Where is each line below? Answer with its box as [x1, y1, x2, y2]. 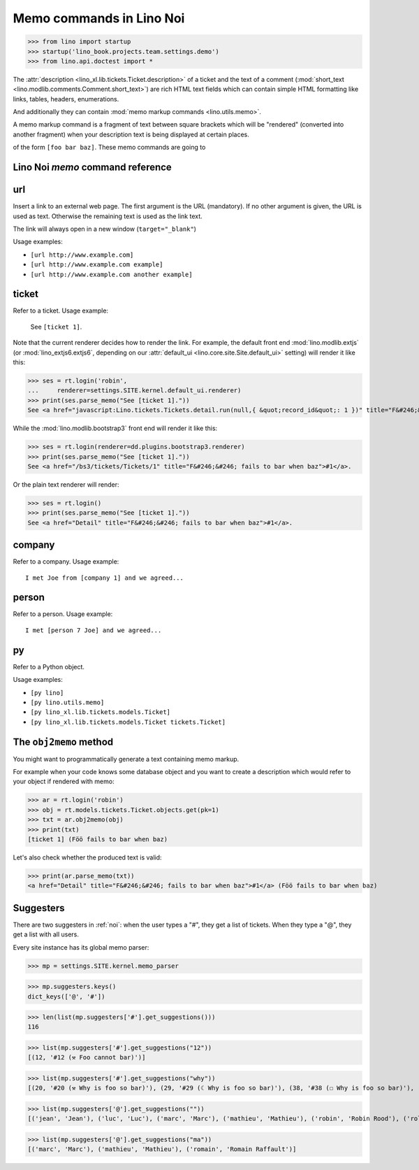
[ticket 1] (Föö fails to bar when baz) [27, 835, 168, 843]
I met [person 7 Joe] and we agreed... [25, 626, 162, 634]
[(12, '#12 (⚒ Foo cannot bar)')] [27, 1053, 146, 1062]
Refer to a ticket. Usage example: [13, 306, 108, 315]
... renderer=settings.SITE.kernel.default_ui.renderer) [27, 387, 242, 394]
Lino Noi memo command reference [13, 162, 172, 173]
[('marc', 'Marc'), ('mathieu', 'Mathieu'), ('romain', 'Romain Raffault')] [27, 1146, 297, 1153]
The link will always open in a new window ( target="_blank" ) [13, 224, 197, 233]
